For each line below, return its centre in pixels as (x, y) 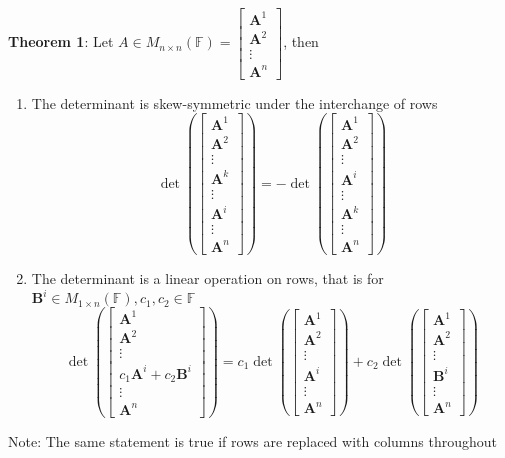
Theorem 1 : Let (61, 41)
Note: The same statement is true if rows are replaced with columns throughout (252, 440)
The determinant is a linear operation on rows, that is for (207, 278)
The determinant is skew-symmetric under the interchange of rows (234, 102)
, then (301, 41)
